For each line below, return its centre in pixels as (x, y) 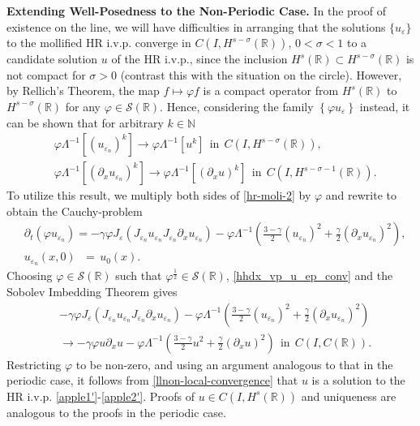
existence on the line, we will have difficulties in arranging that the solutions (196, 26)
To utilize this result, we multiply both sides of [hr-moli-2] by (159, 195)
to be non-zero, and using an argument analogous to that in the (234, 364)
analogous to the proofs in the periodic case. (116, 412)
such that (139, 275)
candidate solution (52, 59)
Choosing (30, 275)
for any (83, 106)
